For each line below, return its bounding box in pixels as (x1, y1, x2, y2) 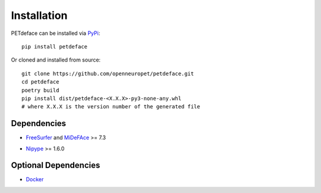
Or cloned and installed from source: (11, 56, 101, 63)
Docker (26, 176, 44, 183)
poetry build (21, 86, 59, 94)
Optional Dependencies (11, 160, 100, 171)
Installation (11, 9, 68, 22)
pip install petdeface (21, 43, 88, 50)
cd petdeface (21, 79, 59, 85)
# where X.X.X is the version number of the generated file (21, 104, 200, 110)
